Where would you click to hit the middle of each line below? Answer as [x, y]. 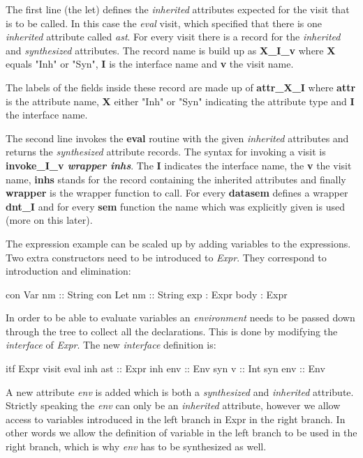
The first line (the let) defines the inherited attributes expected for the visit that [178, 9]
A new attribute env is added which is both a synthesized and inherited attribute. [180, 391]
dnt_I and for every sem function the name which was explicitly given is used [175, 206]
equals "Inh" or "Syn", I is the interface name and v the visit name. [150, 64]
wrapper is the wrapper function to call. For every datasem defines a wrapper [177, 193]
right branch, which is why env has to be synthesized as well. [136, 446]
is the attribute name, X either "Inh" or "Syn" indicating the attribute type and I [180, 101]
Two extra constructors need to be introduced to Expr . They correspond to [166, 257]
